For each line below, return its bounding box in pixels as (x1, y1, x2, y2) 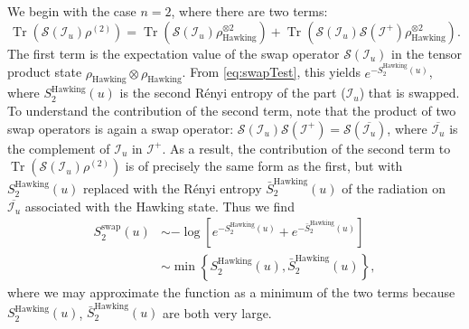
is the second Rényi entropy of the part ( (119, 83, 346, 102)
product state (7, 62, 82, 81)
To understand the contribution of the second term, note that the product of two (7, 101, 456, 120)
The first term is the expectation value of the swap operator (7, 43, 340, 62)
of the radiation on (342, 178, 446, 197)
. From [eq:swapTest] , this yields (182, 62, 361, 81)
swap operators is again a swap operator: (7, 118, 234, 137)
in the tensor (391, 43, 462, 62)
